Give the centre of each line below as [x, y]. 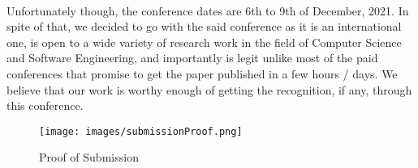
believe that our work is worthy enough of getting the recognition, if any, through [209, 89]
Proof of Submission [89, 157]
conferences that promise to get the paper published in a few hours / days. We [202, 73]
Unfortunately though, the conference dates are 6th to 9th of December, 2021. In [208, 10]
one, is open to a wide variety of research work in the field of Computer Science [204, 42]
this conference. [45, 105]
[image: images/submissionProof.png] [141, 131]
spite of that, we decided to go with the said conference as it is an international [204, 26]
